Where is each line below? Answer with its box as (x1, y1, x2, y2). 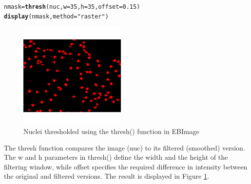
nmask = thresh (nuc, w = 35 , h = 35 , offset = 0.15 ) (4, 3, 140, 10)
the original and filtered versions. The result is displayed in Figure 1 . (4, 171, 209, 181)
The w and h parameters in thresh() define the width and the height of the (4, 152, 228, 162)
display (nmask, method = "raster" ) (4, 13, 109, 20)
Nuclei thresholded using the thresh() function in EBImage (23, 126, 199, 136)
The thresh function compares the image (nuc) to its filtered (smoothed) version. (4, 142, 245, 152)
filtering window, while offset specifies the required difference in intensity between (4, 161, 248, 171)
